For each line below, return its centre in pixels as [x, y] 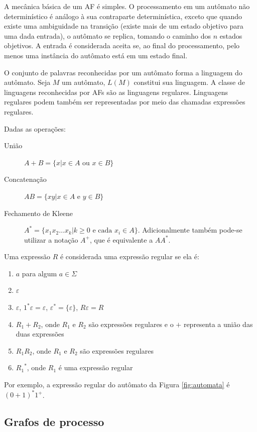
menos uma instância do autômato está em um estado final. [96, 55]
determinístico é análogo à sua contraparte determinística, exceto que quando [123, 16]
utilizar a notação [51, 239]
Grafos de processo [54, 422]
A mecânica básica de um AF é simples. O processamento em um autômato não [127, 6]
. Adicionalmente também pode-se [190, 230]
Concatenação [25, 179]
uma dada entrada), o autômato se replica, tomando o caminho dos [108, 35]
